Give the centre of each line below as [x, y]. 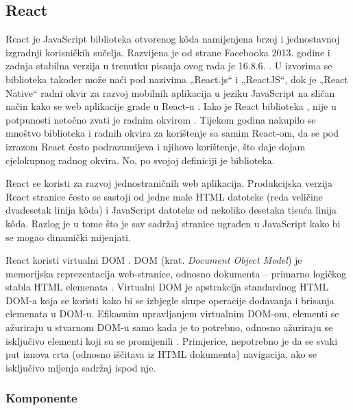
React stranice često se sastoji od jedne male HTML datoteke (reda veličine [164, 196]
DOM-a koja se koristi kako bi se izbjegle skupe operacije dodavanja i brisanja [170, 300]
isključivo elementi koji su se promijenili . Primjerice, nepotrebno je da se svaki [172, 340]
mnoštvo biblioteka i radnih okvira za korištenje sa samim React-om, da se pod [172, 133]
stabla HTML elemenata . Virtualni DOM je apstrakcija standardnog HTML [167, 287]
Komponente [41, 398]
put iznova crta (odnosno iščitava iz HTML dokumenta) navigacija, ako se [161, 354]
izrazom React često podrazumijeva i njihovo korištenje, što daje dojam [156, 146]
